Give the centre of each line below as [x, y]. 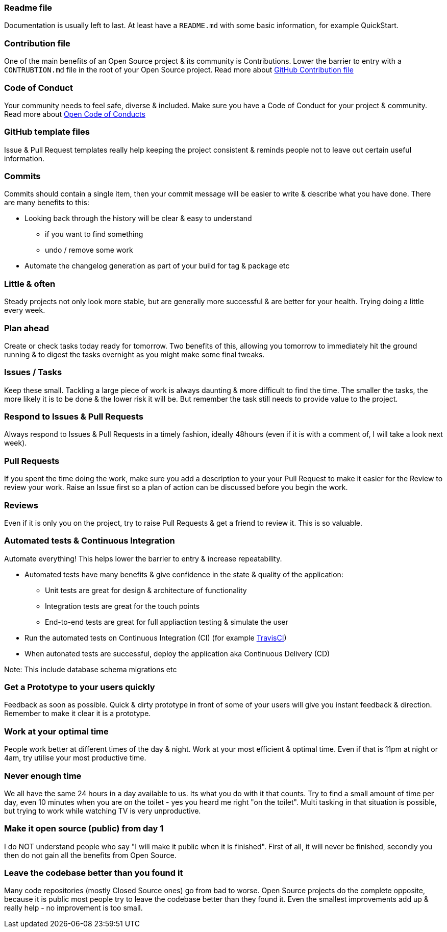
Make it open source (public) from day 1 [84, 829]
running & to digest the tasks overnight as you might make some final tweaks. [134, 354]
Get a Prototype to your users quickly [80, 687]
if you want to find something [94, 234]
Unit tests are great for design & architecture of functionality [146, 590]
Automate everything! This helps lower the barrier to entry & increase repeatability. [143, 558]
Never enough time [43, 776]
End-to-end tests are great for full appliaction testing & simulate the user [167, 622]
